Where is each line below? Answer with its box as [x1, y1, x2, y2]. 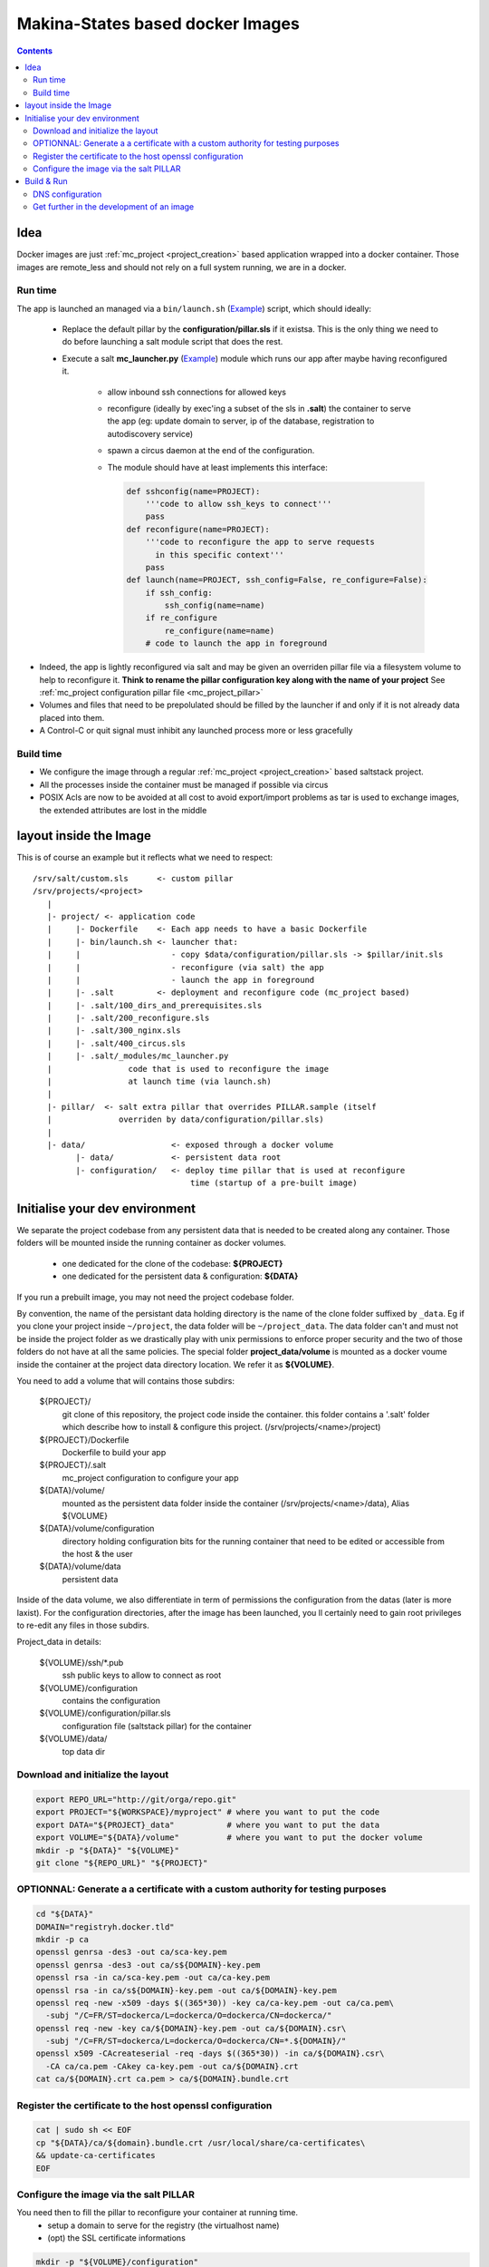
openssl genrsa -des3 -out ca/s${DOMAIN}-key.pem [35, 1960, 261, 1970]
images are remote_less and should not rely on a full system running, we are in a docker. [16, 261, 347, 272]
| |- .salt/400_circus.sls [46, 1038, 186, 1048]
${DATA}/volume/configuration [39, 1523, 155, 1534]
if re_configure [145, 613, 217, 623]
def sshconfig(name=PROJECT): [126, 486, 261, 496]
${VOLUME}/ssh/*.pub [39, 1657, 124, 1668]
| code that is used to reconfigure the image [46, 1064, 330, 1074]
